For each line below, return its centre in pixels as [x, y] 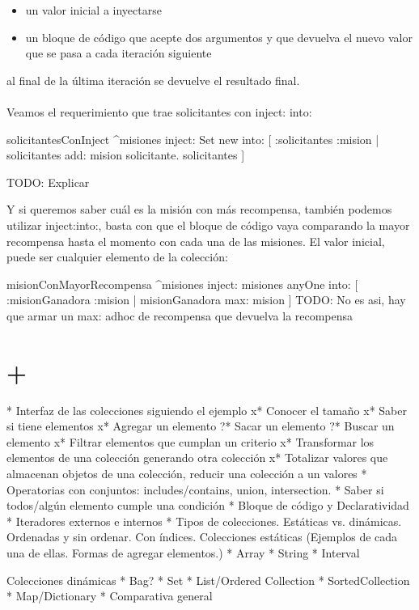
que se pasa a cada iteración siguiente [119, 53]
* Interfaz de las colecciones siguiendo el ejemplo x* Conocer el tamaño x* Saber [207, 410]
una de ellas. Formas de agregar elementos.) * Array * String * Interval [183, 552]
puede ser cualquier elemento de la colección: [117, 257]
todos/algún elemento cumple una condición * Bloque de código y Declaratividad [208, 505]
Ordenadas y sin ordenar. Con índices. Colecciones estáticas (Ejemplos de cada [202, 537]
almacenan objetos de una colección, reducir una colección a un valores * [187, 473]
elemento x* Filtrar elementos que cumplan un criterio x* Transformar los [190, 441]
